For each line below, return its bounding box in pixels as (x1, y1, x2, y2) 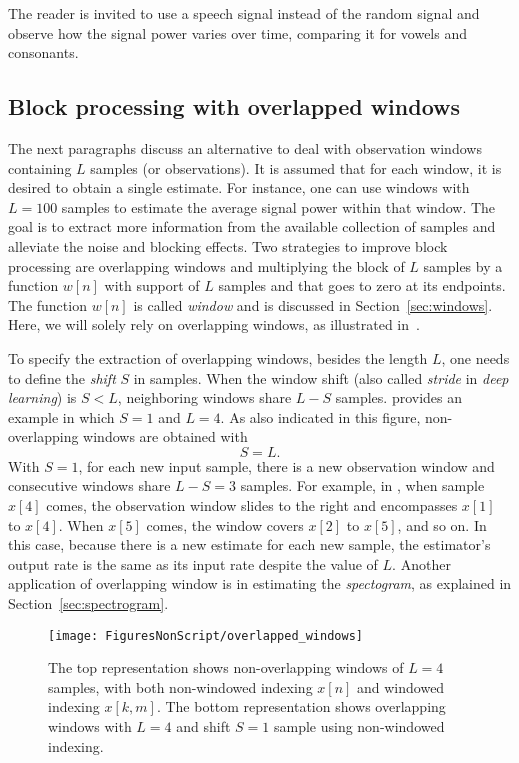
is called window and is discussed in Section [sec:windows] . (133, 294, 493, 315)
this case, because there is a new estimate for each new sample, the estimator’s (8, 534, 491, 555)
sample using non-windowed (273, 716, 445, 737)
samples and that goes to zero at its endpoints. (218, 275, 506, 296)
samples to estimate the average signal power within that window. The (61, 196, 496, 217)
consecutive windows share (8, 475, 171, 496)
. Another (392, 553, 451, 574)
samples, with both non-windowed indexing (48, 676, 313, 697)
